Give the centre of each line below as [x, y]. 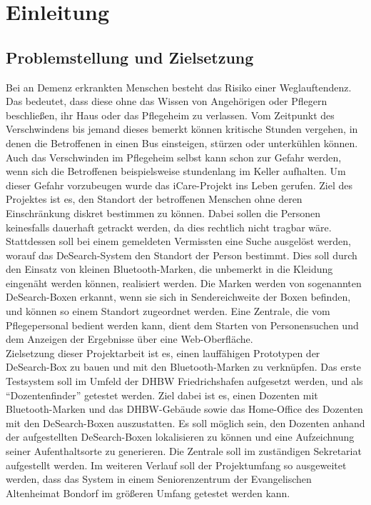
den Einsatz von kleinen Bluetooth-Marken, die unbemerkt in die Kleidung [169, 269]
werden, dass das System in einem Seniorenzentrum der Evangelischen [159, 479]
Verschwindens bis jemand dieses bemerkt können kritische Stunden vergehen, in [182, 129]
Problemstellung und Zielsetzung [130, 57]
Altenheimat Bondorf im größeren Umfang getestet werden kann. [148, 492]
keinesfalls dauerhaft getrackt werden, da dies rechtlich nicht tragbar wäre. [169, 227]
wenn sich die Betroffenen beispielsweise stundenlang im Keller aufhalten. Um [176, 171]
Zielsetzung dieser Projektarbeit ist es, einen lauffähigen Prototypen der [163, 352]
